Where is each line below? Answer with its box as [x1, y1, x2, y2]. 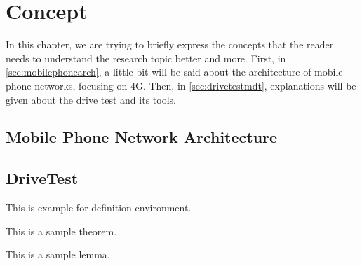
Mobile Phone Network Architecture [6, 126, 278, 148]
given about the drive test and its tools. [6, 92, 176, 106]
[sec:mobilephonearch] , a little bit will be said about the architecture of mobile [6, 64, 343, 79]
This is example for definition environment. [6, 200, 192, 215]
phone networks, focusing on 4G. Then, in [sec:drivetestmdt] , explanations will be [6, 78, 356, 92]
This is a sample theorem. [6, 223, 117, 238]
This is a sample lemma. [6, 247, 110, 262]
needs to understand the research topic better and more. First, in [6, 50, 286, 65]
